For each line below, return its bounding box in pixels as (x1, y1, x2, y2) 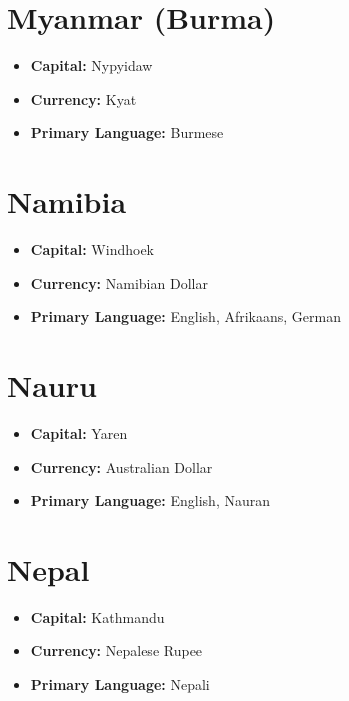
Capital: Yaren (30, 422, 128, 443)
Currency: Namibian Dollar (30, 272, 208, 293)
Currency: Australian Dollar (30, 456, 213, 477)
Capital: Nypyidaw (30, 55, 153, 76)
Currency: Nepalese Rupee (30, 640, 203, 661)
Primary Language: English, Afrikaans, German (30, 306, 341, 327)
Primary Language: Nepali (30, 674, 210, 695)
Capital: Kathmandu (30, 606, 165, 627)
